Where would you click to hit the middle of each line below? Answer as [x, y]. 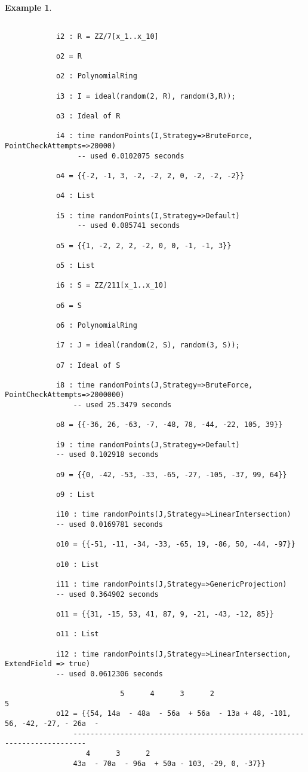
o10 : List [77, 564]
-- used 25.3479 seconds [122, 405]
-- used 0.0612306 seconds [109, 674]
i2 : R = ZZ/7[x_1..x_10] [107, 36]
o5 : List [75, 265]
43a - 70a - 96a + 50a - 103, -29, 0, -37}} [169, 763]
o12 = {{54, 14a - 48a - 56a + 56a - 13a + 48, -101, [173, 714]
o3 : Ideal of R [88, 116]
